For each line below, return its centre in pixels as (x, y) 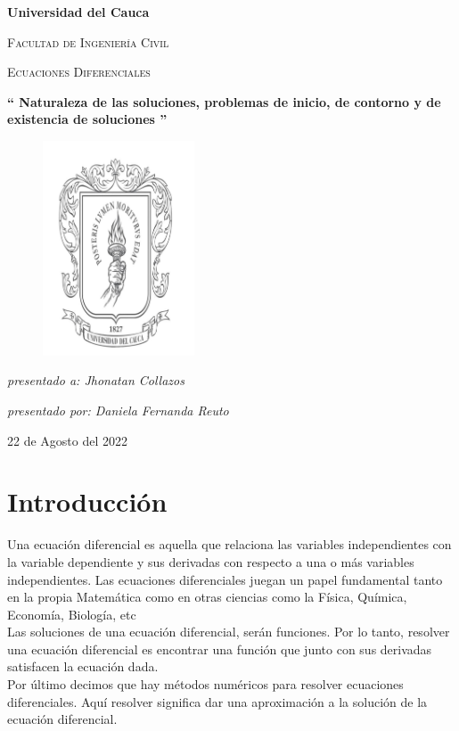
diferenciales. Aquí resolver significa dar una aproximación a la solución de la (217, 701)
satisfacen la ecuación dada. (83, 666)
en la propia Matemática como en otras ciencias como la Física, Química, (207, 597)
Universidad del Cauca (78, 12)
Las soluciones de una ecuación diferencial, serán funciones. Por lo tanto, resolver (229, 632)
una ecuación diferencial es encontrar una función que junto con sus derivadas (220, 649)
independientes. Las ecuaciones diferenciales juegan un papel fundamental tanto (225, 579)
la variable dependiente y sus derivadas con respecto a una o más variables (211, 561)
